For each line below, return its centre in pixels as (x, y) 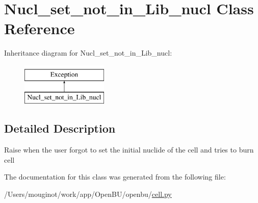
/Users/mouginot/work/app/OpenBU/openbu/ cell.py (88, 194)
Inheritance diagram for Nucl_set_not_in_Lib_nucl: (88, 53)
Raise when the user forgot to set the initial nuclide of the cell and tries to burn (129, 150)
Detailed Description (60, 128)
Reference (40, 28)
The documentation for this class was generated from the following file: (115, 177)
